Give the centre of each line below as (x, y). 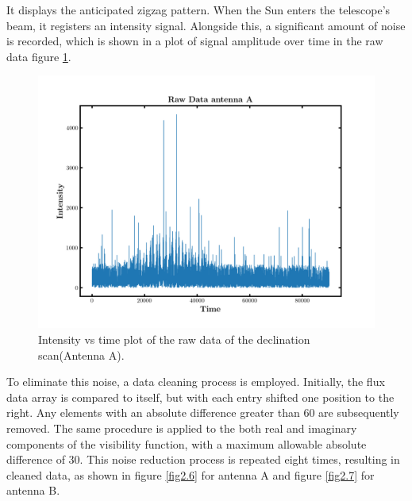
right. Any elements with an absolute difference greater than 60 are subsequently (203, 412)
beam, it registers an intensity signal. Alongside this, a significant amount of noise (206, 25)
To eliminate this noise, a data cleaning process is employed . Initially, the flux (196, 382)
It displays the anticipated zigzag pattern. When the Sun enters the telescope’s (198, 10)
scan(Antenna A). (81, 355)
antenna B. (33, 490)
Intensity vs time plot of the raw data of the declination (174, 339)
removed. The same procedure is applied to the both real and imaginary (182, 428)
